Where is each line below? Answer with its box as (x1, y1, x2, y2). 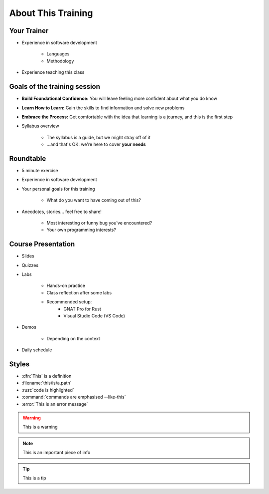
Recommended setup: (46, 299, 92, 305)
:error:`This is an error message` (21, 401, 88, 407)
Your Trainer (9, 26, 49, 35)
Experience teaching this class (21, 69, 85, 75)
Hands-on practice (46, 282, 86, 289)
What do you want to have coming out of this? (46, 197, 141, 203)
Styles (9, 360, 30, 368)
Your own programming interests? (46, 227, 117, 233)
